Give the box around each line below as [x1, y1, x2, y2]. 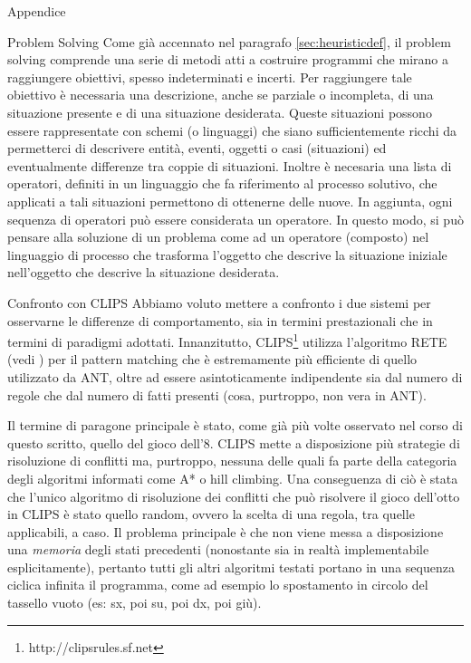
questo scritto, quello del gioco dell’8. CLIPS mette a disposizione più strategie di [7, 433, 460, 452]
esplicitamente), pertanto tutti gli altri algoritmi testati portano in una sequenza [7, 557, 455, 576]
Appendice [7, 2, 66, 20]
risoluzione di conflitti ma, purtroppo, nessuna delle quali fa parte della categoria [7, 451, 457, 470]
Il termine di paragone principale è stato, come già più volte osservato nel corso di [7, 416, 463, 435]
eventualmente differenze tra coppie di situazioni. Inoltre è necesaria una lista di [7, 156, 452, 175]
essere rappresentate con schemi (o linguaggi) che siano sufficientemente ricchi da [7, 120, 457, 139]
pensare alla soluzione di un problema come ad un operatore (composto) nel [7, 227, 429, 246]
